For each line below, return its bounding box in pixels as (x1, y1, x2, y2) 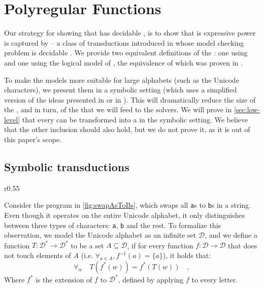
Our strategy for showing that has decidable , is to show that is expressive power (4, 27, 256, 38)
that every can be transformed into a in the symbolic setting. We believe (22, 114, 248, 124)
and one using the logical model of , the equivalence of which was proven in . (4, 57, 243, 68)
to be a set (71, 240, 104, 250)
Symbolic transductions (4, 159, 129, 175)
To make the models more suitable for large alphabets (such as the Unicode (4, 74, 239, 85)
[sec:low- (234, 104, 260, 115)
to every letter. (191, 274, 238, 284)
